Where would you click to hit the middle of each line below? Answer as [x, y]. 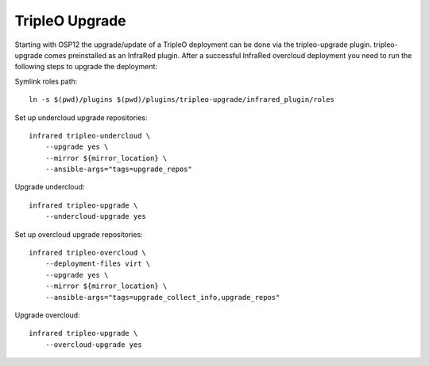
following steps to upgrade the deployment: [86, 67]
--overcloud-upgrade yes [93, 345]
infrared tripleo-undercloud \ [90, 136]
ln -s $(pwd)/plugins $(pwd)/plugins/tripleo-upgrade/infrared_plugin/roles [182, 100]
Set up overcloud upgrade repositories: [79, 234]
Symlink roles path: [46, 81]
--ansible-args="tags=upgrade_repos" [118, 169]
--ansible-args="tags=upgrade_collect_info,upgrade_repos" [162, 297]
